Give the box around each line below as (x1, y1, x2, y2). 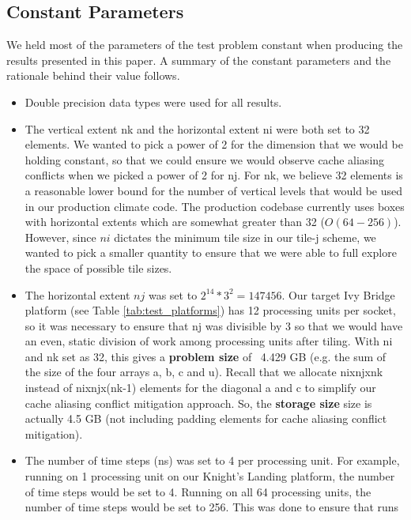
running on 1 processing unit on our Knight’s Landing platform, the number (25, 468, 395, 484)
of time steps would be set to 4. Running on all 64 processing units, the (25, 483, 371, 499)
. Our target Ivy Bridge (281, 286, 395, 303)
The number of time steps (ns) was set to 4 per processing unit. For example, (25, 452, 400, 469)
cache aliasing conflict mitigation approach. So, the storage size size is (25, 394, 372, 411)
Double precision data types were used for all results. (25, 93, 282, 110)
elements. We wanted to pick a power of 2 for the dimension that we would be (25, 136, 403, 153)
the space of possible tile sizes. (25, 259, 172, 276)
